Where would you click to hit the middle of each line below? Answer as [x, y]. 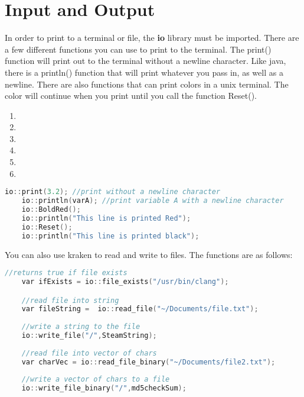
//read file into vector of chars [89, 353]
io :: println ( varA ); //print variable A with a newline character [153, 201]
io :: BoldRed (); [51, 209]
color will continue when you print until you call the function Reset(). [131, 96]
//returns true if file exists [66, 273]
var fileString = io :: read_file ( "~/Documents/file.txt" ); [140, 309]
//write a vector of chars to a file [96, 380]
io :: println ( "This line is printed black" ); [110, 236]
